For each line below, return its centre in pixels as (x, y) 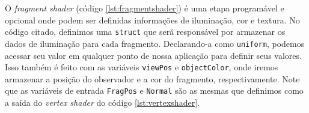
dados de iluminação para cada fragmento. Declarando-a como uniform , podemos (155, 43)
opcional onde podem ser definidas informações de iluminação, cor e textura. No (152, 20)
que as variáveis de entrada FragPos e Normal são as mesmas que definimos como (154, 90)
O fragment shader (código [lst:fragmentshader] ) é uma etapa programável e (145, 8)
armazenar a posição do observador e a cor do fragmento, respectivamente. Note (152, 78)
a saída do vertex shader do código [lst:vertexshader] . (102, 102)
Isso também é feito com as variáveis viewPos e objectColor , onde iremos (142, 67)
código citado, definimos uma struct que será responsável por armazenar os (145, 32)
